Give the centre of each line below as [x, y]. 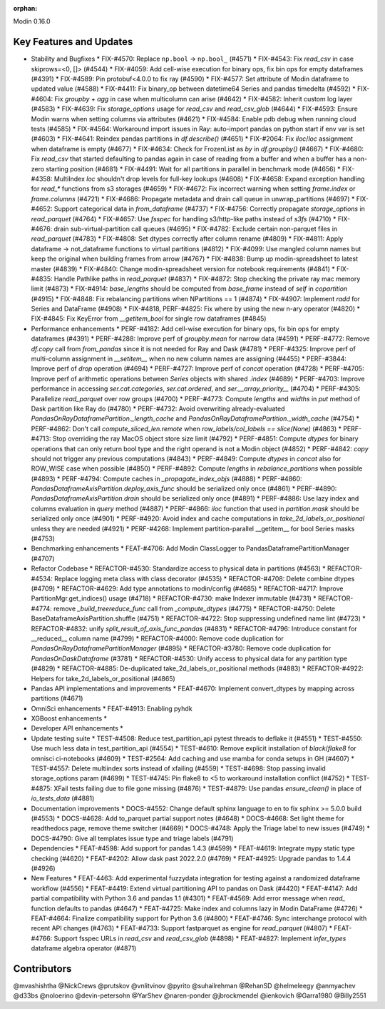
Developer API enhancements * [77, 728]
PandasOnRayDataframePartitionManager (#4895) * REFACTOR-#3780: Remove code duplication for [181, 648]
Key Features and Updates [73, 42]
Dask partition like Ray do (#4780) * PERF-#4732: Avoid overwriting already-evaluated [158, 408]
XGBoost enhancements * [69, 718]
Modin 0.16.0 [32, 21]
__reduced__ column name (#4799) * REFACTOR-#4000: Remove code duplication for [158, 638]
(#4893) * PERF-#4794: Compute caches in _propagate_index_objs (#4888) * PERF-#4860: [166, 478]
